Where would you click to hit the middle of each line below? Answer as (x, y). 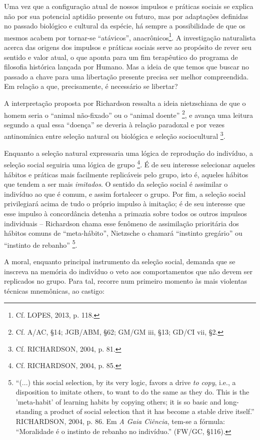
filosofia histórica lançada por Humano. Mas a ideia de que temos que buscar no (127, 67)
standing (29, 411)
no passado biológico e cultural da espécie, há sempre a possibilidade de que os (125, 26)
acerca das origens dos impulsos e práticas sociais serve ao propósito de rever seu (128, 47)
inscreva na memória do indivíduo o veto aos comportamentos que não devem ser (128, 271)
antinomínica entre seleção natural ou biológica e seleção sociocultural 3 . (115, 135)
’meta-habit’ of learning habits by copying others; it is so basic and (118, 401)
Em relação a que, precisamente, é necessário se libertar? (91, 86)
